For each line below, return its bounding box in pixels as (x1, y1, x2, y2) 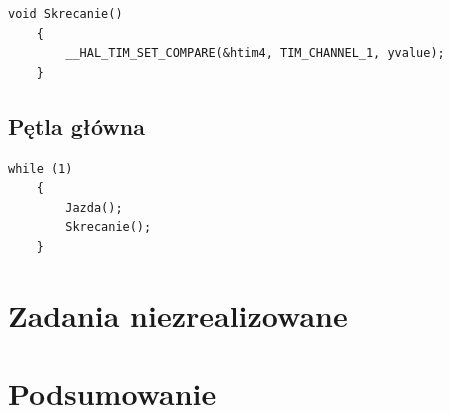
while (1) (8, 161, 73, 176)
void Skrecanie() (8, 7, 123, 21)
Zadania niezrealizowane (8, 294, 348, 335)
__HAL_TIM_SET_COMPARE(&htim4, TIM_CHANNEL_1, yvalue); (65, 46, 445, 61)
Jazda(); (65, 200, 123, 215)
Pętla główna (8, 110, 145, 141)
